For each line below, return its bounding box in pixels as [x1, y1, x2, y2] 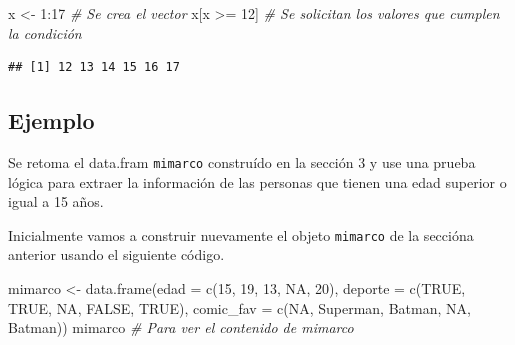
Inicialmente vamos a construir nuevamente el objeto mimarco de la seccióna [8, 224, 474, 245]
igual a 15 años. [8, 191, 104, 212]
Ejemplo [8, 105, 95, 136]
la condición [8, 22, 82, 43]
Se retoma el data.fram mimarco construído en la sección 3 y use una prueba [8, 151, 476, 172]
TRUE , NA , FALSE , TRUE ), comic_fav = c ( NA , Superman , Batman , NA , [8, 297, 471, 318]
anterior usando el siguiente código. [8, 244, 225, 265]
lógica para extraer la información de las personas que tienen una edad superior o [8, 171, 507, 192]
